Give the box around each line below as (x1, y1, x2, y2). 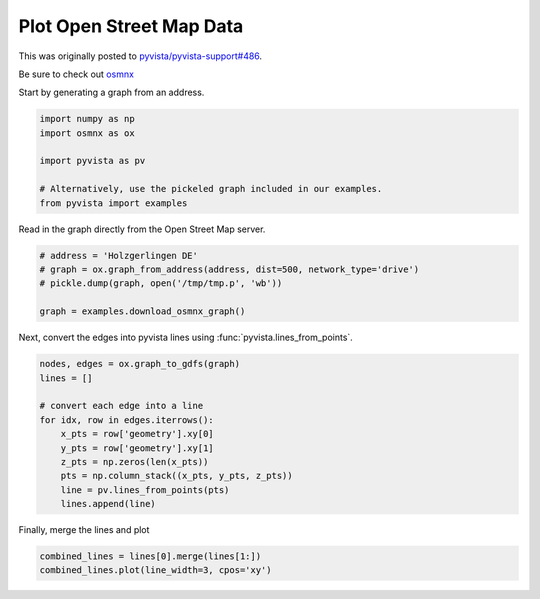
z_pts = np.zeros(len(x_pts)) (60, 456, 209, 467)
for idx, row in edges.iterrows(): (39, 414, 214, 425)
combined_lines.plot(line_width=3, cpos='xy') (39, 565, 272, 576)
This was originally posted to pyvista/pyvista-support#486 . (18, 50, 263, 62)
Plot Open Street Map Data (18, 15, 244, 37)
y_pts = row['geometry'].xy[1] (60, 442, 214, 454)
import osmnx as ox (39, 127, 135, 139)
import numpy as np (39, 113, 135, 125)
